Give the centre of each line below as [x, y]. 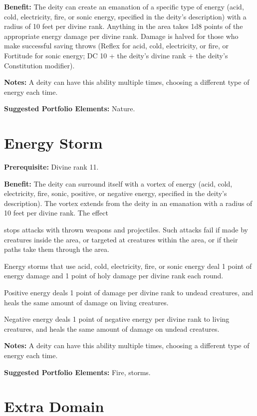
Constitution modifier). [39, 65]
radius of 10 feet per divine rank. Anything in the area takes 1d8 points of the [124, 26]
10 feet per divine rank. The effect [56, 213]
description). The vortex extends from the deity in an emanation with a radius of [128, 203]
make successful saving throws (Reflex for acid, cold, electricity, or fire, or [116, 46]
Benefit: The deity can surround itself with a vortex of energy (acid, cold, [118, 183]
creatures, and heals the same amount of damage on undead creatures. [112, 328]
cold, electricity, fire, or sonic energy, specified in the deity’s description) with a [125, 16]
